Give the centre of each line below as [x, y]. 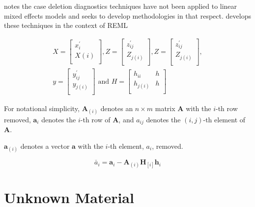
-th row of [95, 119]
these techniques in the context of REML [66, 25]
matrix [165, 108]
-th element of [224, 119]
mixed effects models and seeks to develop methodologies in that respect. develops [127, 15]
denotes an [117, 108]
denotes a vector [45, 146]
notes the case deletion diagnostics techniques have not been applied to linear [121, 6]
